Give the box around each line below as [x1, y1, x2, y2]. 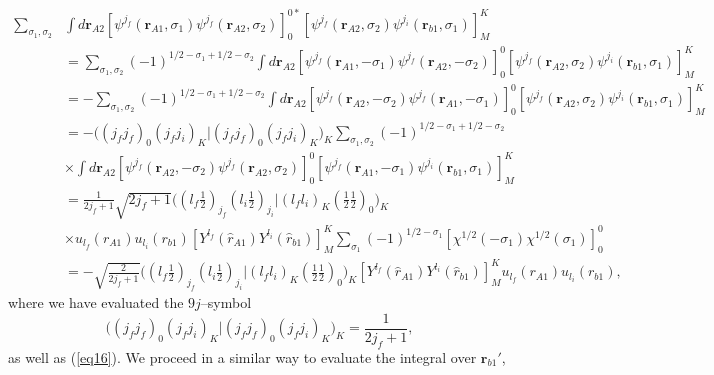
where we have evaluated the [8, 292, 184, 313]
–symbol [200, 292, 252, 313]
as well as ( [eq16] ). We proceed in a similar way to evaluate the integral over [8, 346, 477, 367]
